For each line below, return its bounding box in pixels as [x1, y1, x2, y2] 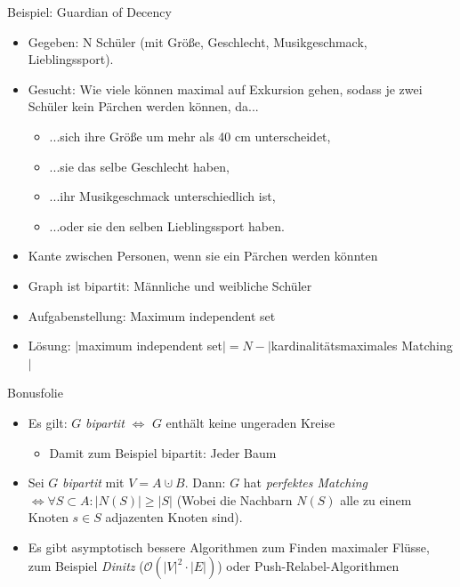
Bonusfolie [7, 383, 63, 402]
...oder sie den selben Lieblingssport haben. [49, 216, 285, 235]
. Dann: [184, 473, 226, 492]
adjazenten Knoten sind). [105, 508, 243, 527]
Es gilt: [28, 413, 68, 431]
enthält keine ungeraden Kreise [165, 413, 335, 431]
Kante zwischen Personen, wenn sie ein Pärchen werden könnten [28, 246, 378, 265]
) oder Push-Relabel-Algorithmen [217, 557, 399, 575]
